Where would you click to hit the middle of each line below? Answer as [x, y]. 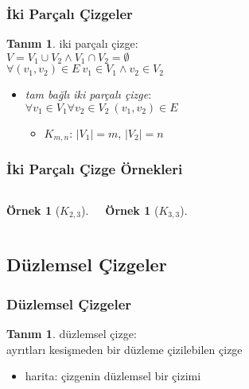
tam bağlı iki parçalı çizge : [88, 94]
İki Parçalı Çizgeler [70, 13]
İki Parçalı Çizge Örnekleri [95, 169]
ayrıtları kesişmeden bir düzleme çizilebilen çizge [124, 349]
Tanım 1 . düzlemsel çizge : [72, 333]
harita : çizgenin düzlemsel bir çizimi [113, 376]
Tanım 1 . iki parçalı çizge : [72, 43]
